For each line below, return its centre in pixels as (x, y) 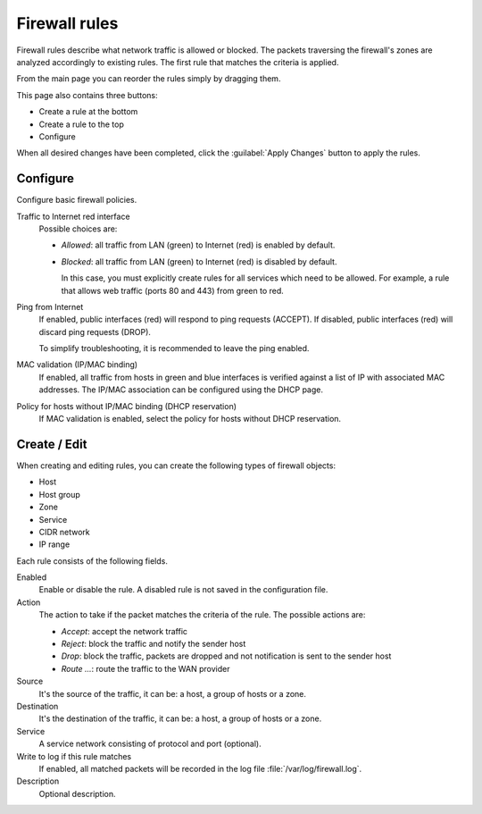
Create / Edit (52, 444)
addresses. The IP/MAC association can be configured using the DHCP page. (181, 390)
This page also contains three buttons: (87, 95)
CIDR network (65, 532)
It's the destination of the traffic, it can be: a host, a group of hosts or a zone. (180, 718)
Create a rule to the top (81, 124)
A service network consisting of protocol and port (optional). (150, 744)
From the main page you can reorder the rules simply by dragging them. (149, 79)
